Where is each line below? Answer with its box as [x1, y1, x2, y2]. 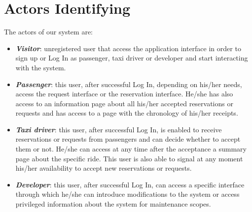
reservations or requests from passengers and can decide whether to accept [15, 134, 241, 144]
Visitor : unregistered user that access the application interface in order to [15, 43, 241, 53]
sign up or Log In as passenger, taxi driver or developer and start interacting [15, 53, 248, 63]
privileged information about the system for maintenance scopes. [15, 199, 211, 209]
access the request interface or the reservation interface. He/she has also [15, 89, 233, 99]
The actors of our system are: [4, 27, 93, 37]
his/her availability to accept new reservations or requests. [15, 163, 192, 173]
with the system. [15, 62, 66, 72]
